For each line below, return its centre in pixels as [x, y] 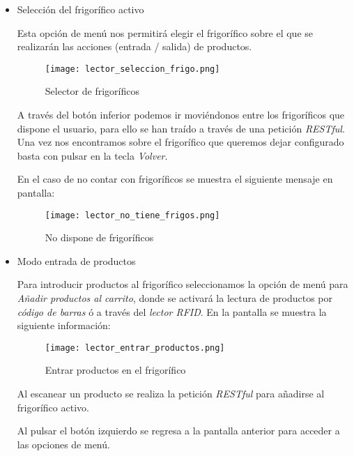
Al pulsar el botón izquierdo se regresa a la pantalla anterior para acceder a [178, 431]
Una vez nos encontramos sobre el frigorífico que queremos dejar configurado [180, 142]
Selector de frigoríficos [92, 91]
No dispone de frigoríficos [99, 237]
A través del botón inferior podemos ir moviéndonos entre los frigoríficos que [181, 115]
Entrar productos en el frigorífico [115, 370]
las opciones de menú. [63, 444]
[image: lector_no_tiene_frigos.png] [132, 215]
